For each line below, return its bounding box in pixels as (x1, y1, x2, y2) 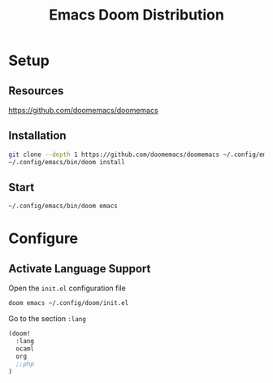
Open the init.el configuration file (8, 283, 126, 294)
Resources (8, 84, 64, 98)
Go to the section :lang (8, 314, 87, 324)
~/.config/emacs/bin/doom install (8, 158, 126, 166)
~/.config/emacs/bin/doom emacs (8, 202, 118, 211)
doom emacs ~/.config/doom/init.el (8, 299, 129, 307)
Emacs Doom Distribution (48, 6, 225, 24)
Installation (8, 128, 67, 143)
